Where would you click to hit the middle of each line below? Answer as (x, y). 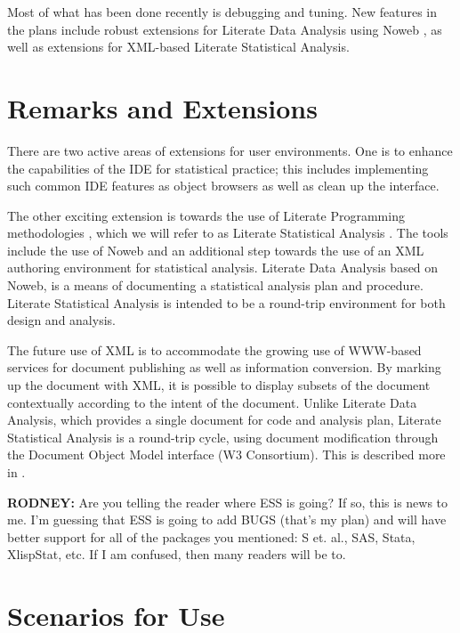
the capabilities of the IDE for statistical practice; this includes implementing (218, 168)
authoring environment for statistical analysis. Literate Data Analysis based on (223, 268)
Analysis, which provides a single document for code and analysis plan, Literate (224, 420)
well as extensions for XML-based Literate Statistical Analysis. (178, 47)
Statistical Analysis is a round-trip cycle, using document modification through (223, 437)
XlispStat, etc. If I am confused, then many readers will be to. (177, 554)
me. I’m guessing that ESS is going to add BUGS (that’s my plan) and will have (227, 519)
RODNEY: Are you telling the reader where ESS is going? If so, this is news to (228, 502)
